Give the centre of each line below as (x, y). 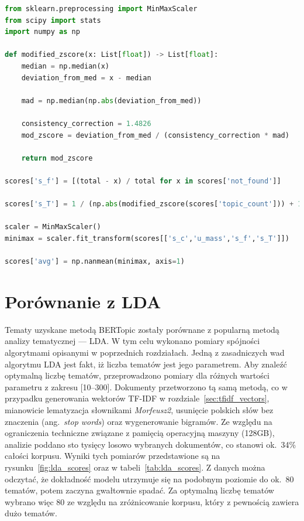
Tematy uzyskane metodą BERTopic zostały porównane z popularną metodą (142, 329)
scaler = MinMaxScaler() (53, 227)
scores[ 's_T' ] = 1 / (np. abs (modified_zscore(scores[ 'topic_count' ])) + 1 (153, 204)
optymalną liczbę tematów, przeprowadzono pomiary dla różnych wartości (137, 375)
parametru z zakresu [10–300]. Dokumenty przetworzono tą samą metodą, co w (146, 387)
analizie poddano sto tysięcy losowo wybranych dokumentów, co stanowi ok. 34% (151, 444)
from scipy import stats (53, 20)
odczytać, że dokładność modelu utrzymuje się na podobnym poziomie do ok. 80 (149, 479)
